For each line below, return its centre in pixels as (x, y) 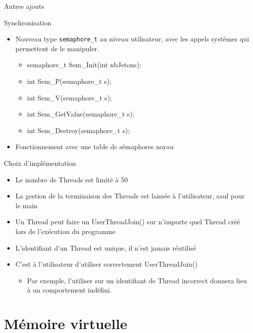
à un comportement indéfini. (69, 290)
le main (26, 205)
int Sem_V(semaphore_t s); (69, 97)
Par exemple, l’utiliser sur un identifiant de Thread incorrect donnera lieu (137, 280)
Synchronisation (28, 22)
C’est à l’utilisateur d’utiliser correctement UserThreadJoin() (107, 264)
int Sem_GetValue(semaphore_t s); (81, 114)
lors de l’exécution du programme (65, 231)
